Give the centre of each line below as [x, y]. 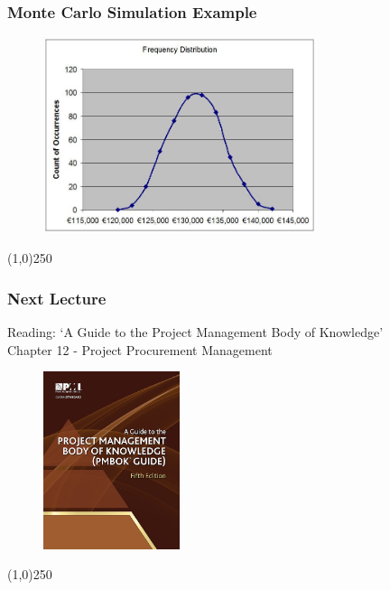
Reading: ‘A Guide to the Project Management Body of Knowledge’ [195, 332]
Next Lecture [57, 298]
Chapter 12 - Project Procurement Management [140, 349]
